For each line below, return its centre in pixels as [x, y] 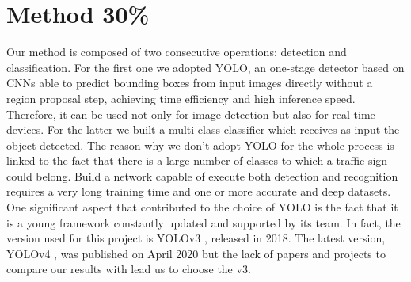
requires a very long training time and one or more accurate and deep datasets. [199, 191]
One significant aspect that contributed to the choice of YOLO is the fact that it [202, 207]
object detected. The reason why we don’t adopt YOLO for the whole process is [200, 145]
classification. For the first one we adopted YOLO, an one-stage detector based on [205, 67]
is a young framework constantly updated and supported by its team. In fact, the [204, 222]
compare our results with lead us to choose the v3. [129, 269]
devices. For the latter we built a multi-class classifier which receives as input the [203, 130]
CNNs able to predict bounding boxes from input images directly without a [190, 83]
